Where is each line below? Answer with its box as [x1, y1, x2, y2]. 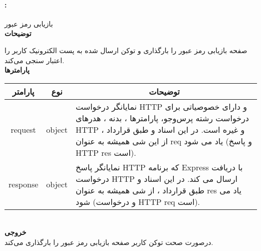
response [9, 178, 39, 190]
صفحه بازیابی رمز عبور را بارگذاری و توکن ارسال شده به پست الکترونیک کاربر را [5, 45, 247, 55]
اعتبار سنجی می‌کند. [5, 55, 65, 65]
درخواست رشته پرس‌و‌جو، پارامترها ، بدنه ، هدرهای [76, 112, 249, 124]
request [11, 123, 36, 135]
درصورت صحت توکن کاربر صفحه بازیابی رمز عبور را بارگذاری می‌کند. [5, 236, 213, 247]
